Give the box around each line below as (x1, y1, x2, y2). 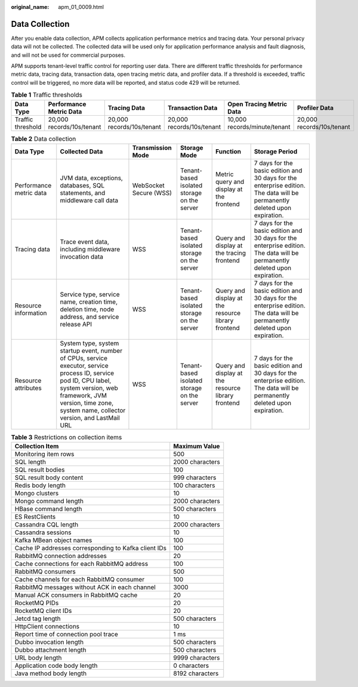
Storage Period (254, 147, 298, 155)
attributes (14, 384, 42, 392)
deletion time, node (60, 305, 115, 313)
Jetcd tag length (14, 615, 61, 623)
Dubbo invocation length (14, 638, 84, 646)
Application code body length (14, 661, 98, 670)
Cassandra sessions (14, 528, 72, 537)
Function (215, 147, 242, 155)
